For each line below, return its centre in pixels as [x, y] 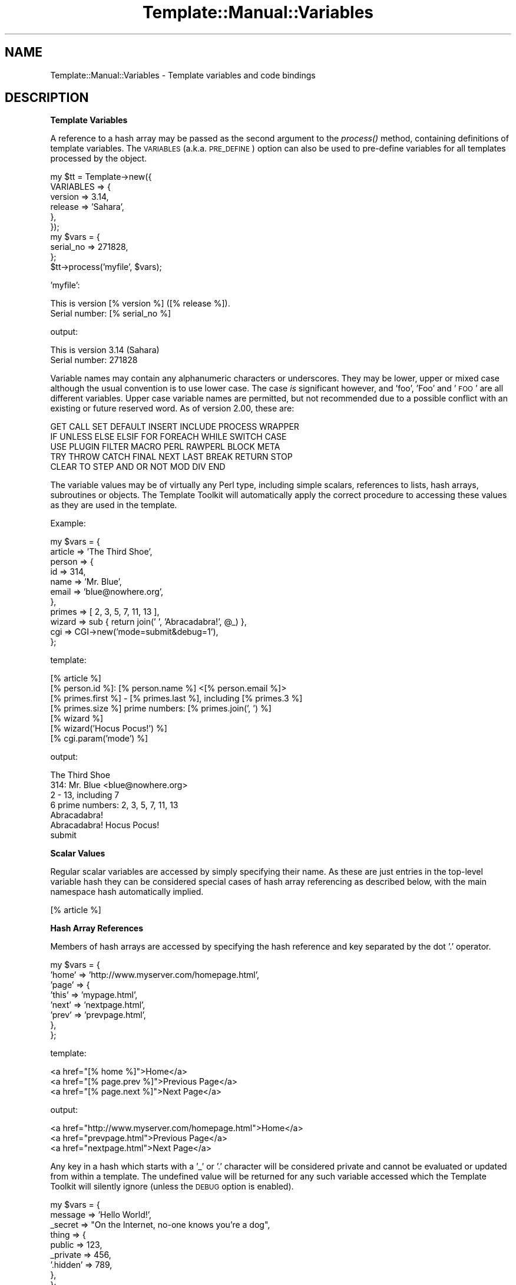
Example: [68, 523]
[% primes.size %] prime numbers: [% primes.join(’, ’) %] [161, 709]
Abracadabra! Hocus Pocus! [105, 825]
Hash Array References [97, 928]
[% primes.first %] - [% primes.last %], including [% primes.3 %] [176, 698]
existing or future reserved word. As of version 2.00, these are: [172, 408]
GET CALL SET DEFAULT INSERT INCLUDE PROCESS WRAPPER [175, 427]
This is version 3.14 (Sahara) [105, 350]
